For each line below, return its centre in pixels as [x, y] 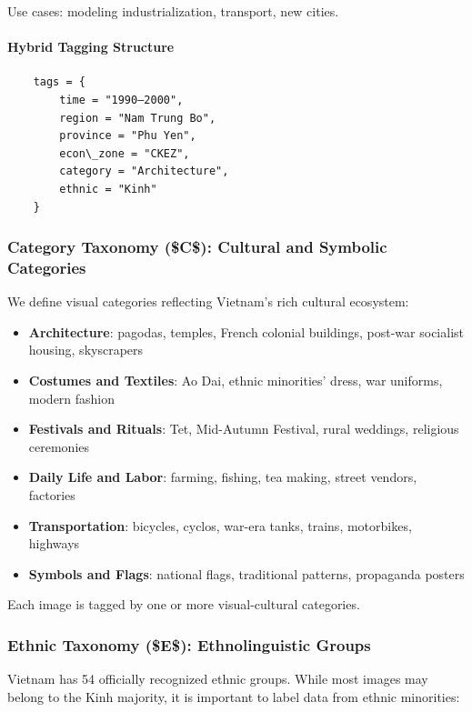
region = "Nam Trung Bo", [138, 118]
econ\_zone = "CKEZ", [125, 153]
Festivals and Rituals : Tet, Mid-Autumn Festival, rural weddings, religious [244, 429]
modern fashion [72, 398]
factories [52, 495]
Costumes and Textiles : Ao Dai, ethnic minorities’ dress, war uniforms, [236, 381]
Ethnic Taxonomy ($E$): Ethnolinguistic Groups [189, 644]
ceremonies [59, 446]
